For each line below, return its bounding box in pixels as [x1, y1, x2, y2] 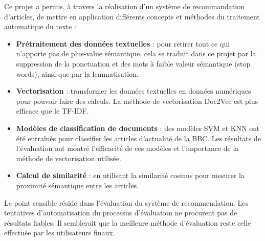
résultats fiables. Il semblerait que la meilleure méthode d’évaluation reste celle [4, 217, 251, 228]
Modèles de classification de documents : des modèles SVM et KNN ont [16, 122, 260, 133]
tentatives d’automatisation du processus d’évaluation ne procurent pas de [4, 207, 237, 218]
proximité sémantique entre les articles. [16, 180, 139, 190]
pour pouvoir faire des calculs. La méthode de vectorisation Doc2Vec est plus [16, 95, 258, 106]
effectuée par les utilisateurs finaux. [4, 227, 115, 238]
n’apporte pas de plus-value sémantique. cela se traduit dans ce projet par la [16, 48, 256, 59]
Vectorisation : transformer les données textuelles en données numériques [16, 85, 251, 96]
